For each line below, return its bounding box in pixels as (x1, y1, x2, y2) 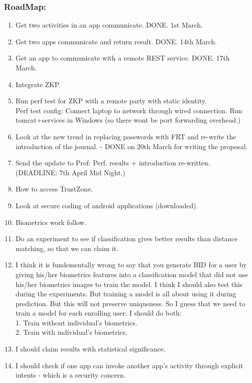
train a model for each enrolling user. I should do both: (15, 308, 182, 318)
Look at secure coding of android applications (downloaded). (15, 200, 198, 210)
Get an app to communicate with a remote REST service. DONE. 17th (15, 53, 230, 63)
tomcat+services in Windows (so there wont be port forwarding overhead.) (15, 115, 241, 125)
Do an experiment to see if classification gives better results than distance (15, 233, 238, 244)
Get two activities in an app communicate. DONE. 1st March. (15, 20, 203, 30)
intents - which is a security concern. (15, 370, 126, 380)
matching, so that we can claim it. (15, 243, 119, 253)
